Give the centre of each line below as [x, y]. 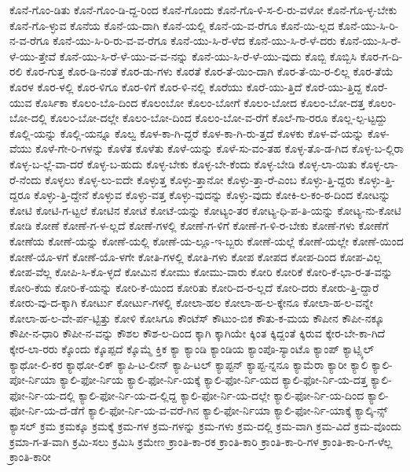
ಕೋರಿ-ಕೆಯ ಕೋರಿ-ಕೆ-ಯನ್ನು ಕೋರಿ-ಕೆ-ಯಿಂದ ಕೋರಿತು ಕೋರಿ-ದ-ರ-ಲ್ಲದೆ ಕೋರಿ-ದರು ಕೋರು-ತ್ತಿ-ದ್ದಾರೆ [194, 287]
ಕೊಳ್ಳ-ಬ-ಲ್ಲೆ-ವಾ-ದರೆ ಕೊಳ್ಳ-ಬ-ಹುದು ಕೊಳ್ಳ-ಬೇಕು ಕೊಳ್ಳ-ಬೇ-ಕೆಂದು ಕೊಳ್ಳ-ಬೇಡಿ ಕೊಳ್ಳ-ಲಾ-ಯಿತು [183, 163]
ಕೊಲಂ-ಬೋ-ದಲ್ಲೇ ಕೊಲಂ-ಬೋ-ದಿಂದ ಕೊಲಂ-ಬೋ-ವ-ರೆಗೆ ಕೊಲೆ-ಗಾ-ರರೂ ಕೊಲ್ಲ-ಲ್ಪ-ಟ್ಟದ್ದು [219, 118]
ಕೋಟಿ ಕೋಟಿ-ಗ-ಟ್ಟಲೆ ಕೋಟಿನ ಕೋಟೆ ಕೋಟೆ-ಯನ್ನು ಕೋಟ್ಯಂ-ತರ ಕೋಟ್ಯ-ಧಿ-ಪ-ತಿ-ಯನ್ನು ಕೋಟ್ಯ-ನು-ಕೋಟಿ [206, 210]
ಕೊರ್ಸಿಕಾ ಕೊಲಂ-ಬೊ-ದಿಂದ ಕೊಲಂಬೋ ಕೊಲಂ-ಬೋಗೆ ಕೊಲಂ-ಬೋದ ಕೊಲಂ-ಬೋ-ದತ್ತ [200, 102]
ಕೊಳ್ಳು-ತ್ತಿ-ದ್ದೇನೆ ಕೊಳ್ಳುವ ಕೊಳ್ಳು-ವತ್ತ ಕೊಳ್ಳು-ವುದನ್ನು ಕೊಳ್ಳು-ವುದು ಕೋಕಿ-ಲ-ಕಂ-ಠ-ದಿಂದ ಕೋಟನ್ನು [212, 195]
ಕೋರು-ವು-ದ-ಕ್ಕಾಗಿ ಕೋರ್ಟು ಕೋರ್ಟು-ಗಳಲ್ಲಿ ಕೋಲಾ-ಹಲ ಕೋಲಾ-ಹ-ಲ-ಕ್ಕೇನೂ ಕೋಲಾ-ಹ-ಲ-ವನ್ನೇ [191, 302]
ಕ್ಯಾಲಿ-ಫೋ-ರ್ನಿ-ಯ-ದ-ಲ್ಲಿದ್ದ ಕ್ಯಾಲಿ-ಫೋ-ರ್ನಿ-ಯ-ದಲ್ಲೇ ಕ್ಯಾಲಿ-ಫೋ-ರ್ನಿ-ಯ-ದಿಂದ [221, 395]
